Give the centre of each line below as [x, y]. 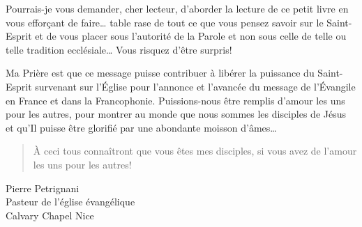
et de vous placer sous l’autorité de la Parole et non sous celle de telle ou [191, 36]
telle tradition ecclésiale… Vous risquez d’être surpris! [119, 49]
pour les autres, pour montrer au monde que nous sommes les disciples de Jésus [176, 114]
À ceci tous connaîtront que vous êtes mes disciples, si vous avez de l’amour [195, 151]
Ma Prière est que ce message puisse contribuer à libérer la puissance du [160, 73]
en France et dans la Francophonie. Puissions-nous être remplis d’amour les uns [175, 100]
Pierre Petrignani [43, 188]
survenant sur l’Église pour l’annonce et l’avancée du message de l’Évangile [195, 86]
